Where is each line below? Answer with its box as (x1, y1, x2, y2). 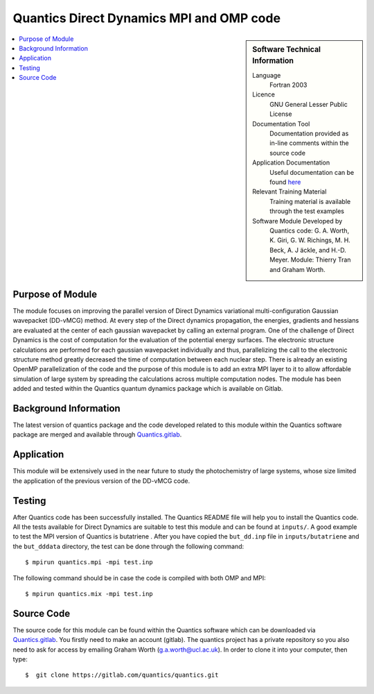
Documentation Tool (252, 119, 310, 128)
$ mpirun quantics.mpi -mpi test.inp (25, 559, 154, 566)
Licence (252, 90, 275, 99)
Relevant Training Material (252, 187, 327, 196)
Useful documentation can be (269, 168, 355, 176)
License (269, 110, 292, 118)
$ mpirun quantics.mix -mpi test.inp (25, 590, 154, 598)
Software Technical (252, 44, 321, 54)
